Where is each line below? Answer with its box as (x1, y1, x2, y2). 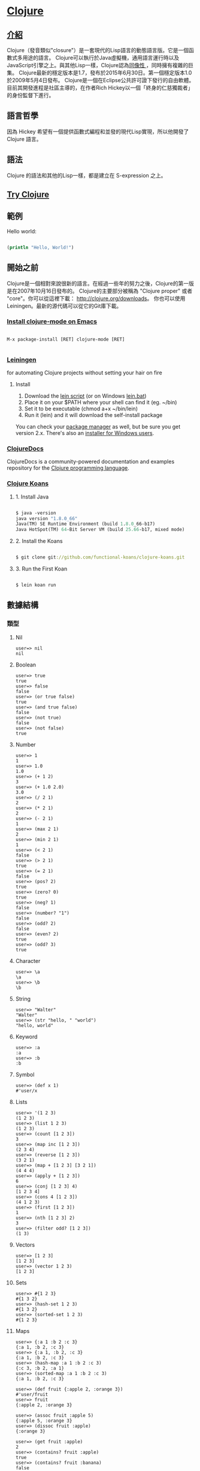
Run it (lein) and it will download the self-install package (24, 412, 163, 419)
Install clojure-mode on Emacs (7, 317, 98, 326)
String (15, 995, 31, 1002)
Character (15, 957, 41, 964)
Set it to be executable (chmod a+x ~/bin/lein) (24, 405, 138, 412)
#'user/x (15, 1088, 38, 1094)
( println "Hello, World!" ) (7, 244, 74, 250)
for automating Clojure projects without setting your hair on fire (7, 369, 162, 376)
